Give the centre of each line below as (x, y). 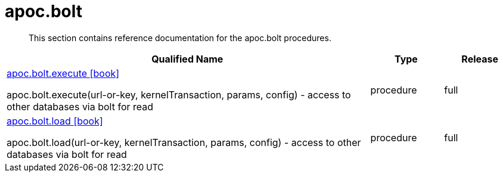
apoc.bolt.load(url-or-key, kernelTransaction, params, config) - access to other (184, 142)
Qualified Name (187, 59)
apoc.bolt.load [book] (55, 121)
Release (480, 59)
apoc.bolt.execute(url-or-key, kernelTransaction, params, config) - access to (179, 94)
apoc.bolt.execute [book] (63, 73)
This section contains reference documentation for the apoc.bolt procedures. (180, 38)
